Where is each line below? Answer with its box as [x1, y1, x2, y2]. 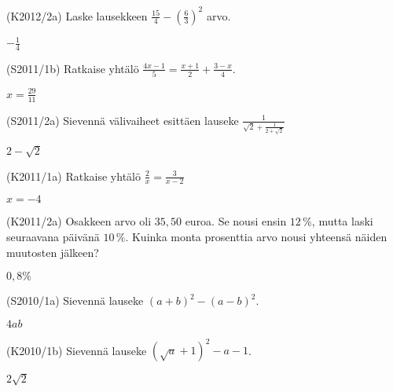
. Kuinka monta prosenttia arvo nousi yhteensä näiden [125, 229, 387, 245]
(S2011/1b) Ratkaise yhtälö [6, 60, 139, 76]
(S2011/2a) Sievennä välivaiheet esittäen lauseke [6, 112, 239, 128]
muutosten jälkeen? [6, 244, 99, 260]
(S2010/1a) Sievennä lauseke [6, 292, 144, 309]
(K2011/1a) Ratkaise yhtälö [6, 167, 141, 184]
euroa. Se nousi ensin [185, 213, 287, 229]
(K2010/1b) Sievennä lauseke [6, 342, 147, 358]
